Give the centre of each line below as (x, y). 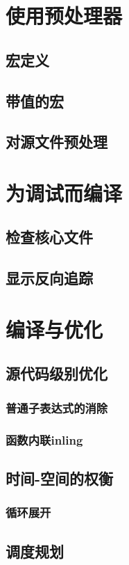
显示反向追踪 (49, 278)
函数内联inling (44, 439)
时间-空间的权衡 (60, 478)
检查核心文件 (49, 237)
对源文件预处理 (57, 142)
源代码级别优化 (57, 373)
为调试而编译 (64, 192)
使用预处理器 (64, 16)
